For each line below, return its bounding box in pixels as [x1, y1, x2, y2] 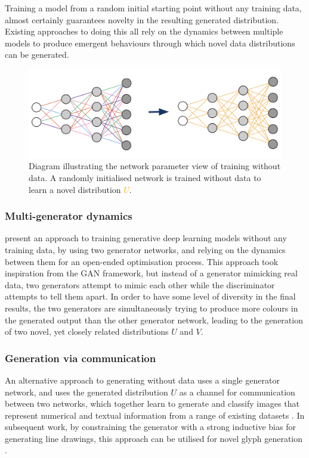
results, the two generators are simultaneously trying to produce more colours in [5, 301, 298, 314]
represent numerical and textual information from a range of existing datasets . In [5, 409, 305, 421]
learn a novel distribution [29, 183, 121, 195]
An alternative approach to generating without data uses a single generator [5, 373, 280, 386]
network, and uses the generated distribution [5, 385, 168, 398]
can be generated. [5, 48, 69, 61]
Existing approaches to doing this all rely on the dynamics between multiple [5, 25, 283, 38]
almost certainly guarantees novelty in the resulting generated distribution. [5, 13, 279, 26]
